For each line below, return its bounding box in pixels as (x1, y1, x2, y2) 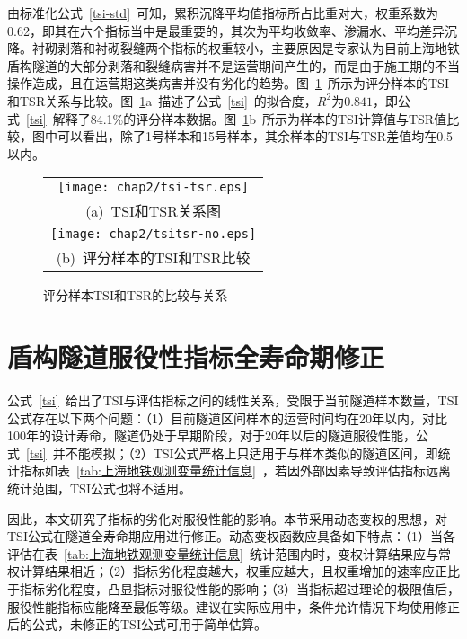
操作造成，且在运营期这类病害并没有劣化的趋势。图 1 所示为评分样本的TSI (7, 74, 449, 93)
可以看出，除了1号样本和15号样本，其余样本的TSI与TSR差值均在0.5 (57, 127, 454, 146)
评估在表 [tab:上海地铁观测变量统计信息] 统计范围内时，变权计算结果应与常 (7, 544, 451, 563)
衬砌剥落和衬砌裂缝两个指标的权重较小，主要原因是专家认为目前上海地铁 (31, 39, 460, 58)
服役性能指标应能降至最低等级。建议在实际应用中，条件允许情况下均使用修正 (7, 597, 460, 616)
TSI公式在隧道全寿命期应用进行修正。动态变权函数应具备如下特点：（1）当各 (7, 527, 455, 546)
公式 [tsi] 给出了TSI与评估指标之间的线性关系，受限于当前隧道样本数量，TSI (7, 391, 459, 410)
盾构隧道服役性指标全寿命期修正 (7, 339, 385, 376)
